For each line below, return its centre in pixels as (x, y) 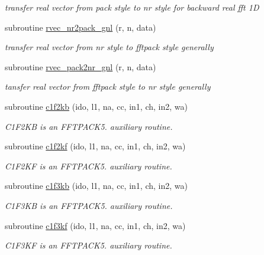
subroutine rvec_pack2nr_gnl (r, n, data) (81, 66)
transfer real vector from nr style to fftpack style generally (109, 47)
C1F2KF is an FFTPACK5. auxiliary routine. (88, 166)
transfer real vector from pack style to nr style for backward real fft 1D (132, 7)
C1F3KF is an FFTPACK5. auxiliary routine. (88, 245)
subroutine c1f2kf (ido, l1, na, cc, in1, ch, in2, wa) (95, 146)
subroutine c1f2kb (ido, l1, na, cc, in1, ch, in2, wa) (96, 106)
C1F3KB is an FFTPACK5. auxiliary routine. (89, 205)
